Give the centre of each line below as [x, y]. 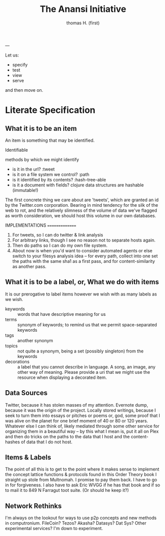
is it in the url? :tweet [34, 169]
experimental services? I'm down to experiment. [54, 529]
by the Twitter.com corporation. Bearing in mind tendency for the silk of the [82, 205]
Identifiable [17, 150]
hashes [13, 442]
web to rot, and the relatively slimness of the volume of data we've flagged [81, 210]
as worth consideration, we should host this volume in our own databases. [81, 215]
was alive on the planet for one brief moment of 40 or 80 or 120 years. [77, 420]
